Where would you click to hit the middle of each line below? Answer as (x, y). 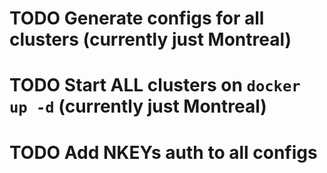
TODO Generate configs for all (137, 18)
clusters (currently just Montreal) (150, 39)
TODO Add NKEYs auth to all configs (163, 152)
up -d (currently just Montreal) (138, 106)
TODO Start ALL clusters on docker (155, 85)
